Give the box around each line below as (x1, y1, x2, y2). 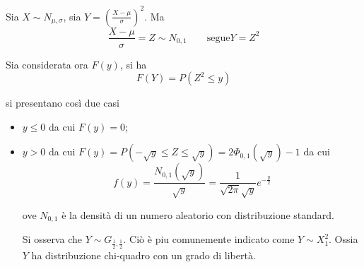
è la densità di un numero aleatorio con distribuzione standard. (61, 207, 335, 222)
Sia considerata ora (6, 57, 88, 71)
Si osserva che (22, 232, 82, 247)
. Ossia (329, 232, 358, 247)
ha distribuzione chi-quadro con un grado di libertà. (31, 247, 256, 262)
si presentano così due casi (6, 95, 119, 110)
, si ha (119, 57, 147, 71)
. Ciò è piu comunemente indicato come (123, 232, 295, 247)
